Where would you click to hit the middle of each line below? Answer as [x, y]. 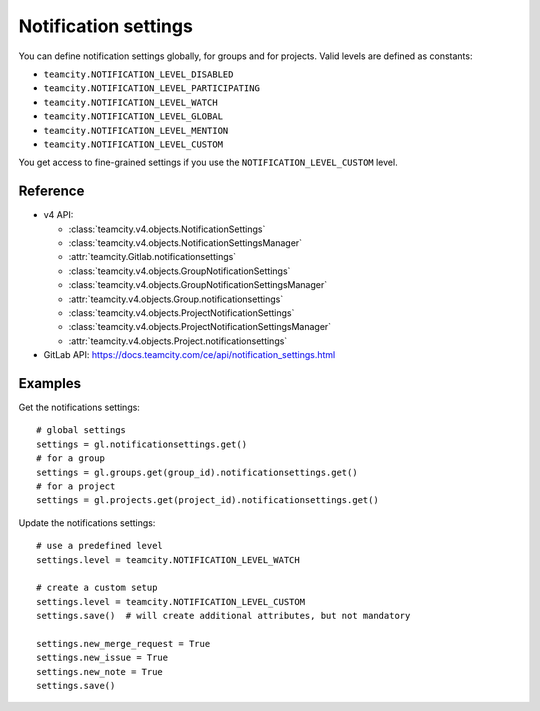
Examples [50, 383]
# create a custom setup [97, 588]
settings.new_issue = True [102, 658]
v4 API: [58, 215]
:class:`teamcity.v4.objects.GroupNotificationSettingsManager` [198, 285]
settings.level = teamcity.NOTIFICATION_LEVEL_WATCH [168, 559]
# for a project [76, 486]
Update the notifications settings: [87, 522]
